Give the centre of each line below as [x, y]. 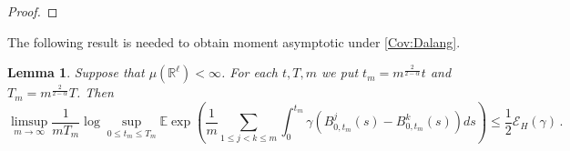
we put [340, 72]
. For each [249, 72]
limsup [29, 122]
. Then [95, 92]
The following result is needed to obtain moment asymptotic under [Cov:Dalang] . [234, 41]
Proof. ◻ [33, 11]
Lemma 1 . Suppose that [76, 72]
